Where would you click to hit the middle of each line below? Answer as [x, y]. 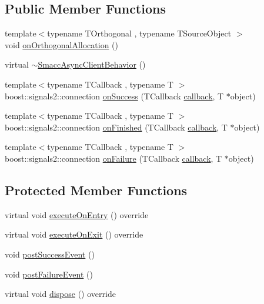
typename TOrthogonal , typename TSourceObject [139, 33]
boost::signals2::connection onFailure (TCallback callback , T [113, 158]
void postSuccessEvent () [50, 254]
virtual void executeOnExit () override [74, 234]
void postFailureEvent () [49, 274]
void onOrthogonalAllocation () [61, 44]
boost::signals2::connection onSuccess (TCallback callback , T [114, 96]
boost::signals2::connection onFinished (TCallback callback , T [116, 127]
